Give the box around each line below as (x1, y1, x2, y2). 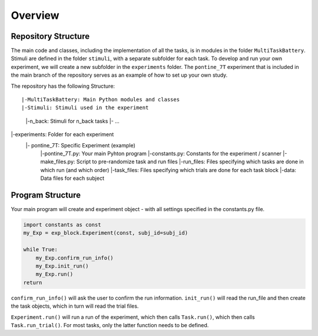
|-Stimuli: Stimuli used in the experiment (21, 104, 149, 111)
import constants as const (23, 222, 101, 228)
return (23, 279, 42, 286)
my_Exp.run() (35, 271, 74, 278)
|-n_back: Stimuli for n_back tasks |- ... (25, 117, 120, 124)
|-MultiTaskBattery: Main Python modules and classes (21, 96, 180, 103)
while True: (23, 246, 58, 253)
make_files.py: (40, 158, 75, 165)
